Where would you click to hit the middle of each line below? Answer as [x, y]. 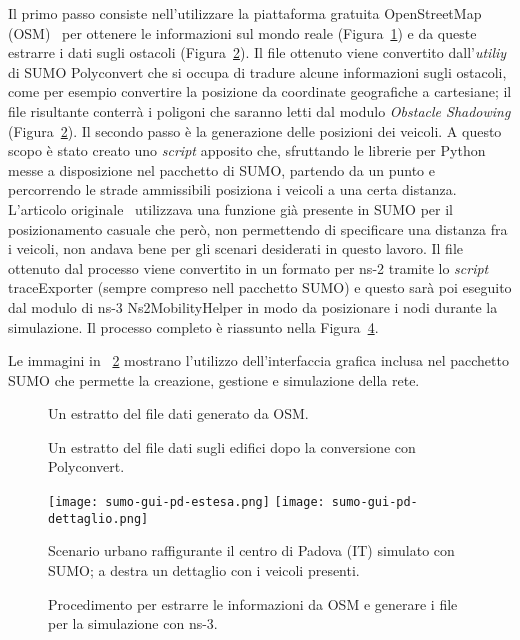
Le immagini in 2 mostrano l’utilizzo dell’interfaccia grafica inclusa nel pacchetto [258, 360]
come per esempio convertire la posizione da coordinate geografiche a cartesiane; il [260, 91]
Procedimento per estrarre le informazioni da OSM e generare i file [253, 603]
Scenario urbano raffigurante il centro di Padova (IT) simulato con [251, 550]
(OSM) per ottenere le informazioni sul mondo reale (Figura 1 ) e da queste [242, 32]
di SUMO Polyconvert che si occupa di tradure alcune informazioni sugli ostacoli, [257, 71]
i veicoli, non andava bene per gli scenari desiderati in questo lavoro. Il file [235, 248]
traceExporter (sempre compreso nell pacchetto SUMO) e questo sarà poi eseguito [260, 287]
